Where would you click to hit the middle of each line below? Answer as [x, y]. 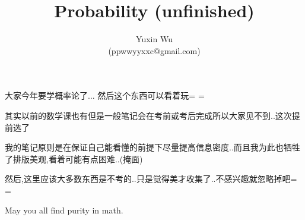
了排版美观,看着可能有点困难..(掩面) [74, 158]
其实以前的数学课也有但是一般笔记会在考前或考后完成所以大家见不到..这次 [148, 115]
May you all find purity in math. [64, 210]
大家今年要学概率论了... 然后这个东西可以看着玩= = [105, 95]
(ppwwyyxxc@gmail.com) [154, 50]
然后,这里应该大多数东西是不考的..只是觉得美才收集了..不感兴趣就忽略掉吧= [151, 179]
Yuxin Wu [154, 39]
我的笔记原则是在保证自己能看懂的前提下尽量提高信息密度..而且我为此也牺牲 [152, 147]
